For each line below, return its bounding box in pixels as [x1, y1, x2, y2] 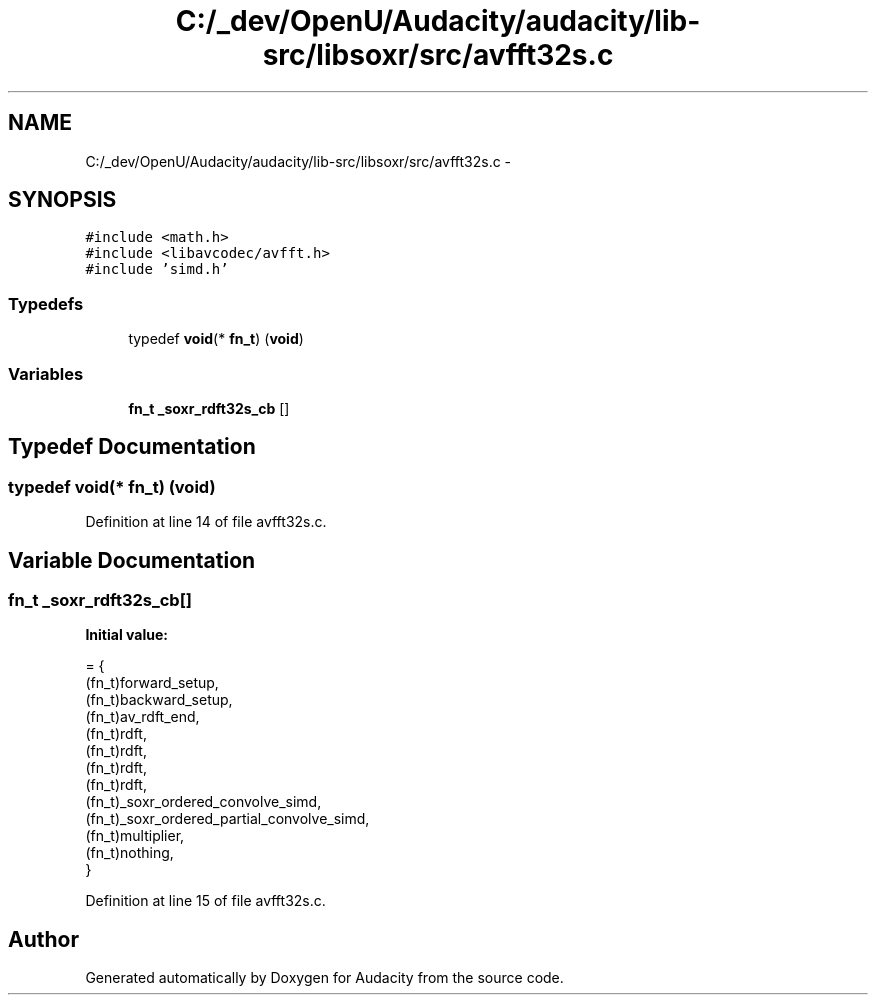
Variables [8, 363, 84, 384]
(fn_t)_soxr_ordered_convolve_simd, [85, 793, 322, 811]
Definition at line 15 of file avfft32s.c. [85, 892, 326, 910]
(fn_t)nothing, [85, 844, 174, 862]
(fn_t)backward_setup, [85, 691, 233, 709]
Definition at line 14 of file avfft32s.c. [85, 513, 327, 531]
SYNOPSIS [8, 187, 117, 213]
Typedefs [8, 293, 84, 314]
